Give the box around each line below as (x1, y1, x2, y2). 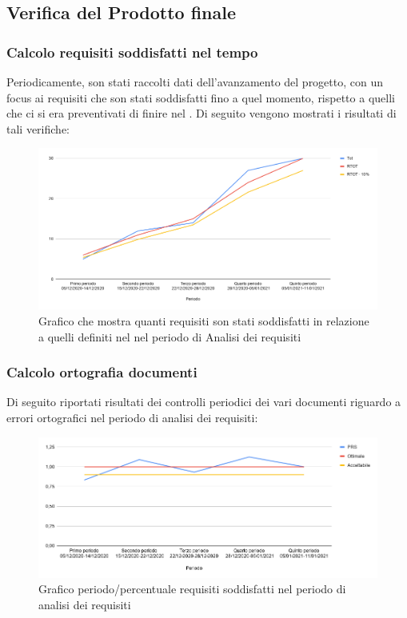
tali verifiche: (6, 120, 70, 137)
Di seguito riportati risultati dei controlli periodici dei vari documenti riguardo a (6, 393, 401, 410)
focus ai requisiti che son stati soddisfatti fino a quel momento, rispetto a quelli (6, 89, 395, 106)
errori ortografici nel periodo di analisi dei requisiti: (6, 409, 258, 425)
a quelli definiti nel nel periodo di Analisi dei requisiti (38, 328, 301, 345)
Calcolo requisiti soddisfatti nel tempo (6, 42, 258, 62)
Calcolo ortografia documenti (6, 362, 198, 382)
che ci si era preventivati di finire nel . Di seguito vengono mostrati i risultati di (6, 105, 397, 122)
